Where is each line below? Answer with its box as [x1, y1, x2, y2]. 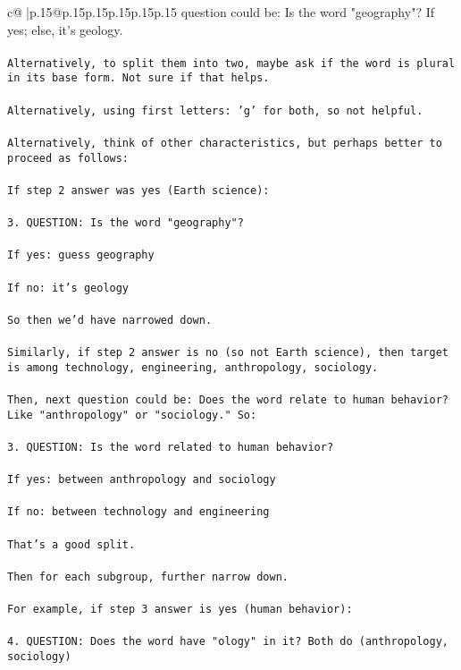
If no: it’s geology [7, 281, 130, 294]
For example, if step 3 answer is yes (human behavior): [7, 603, 353, 616]
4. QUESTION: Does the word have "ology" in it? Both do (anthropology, [7, 635, 448, 649]
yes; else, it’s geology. [7, 20, 123, 38]
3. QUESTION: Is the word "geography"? [7, 216, 244, 230]
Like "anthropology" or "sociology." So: [7, 408, 257, 421]
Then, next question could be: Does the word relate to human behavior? [7, 394, 448, 406]
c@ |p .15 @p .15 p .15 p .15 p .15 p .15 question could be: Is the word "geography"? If [7, 3, 434, 21]
